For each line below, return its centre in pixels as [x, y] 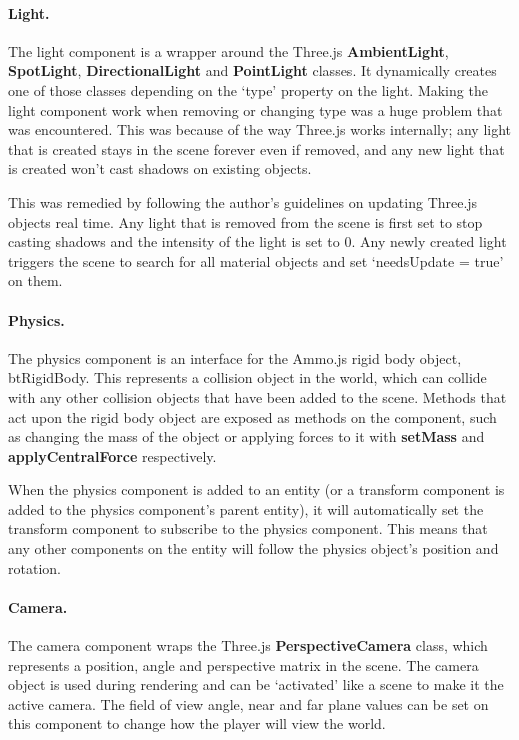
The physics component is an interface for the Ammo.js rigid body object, [235, 357]
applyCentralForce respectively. [112, 455]
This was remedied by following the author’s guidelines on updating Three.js [243, 201]
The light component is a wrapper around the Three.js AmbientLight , [228, 50]
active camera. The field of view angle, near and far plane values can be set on [248, 703]
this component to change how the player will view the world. [197, 723]
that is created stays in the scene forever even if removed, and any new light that [256, 148]
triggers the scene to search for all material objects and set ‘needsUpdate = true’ [256, 260]
